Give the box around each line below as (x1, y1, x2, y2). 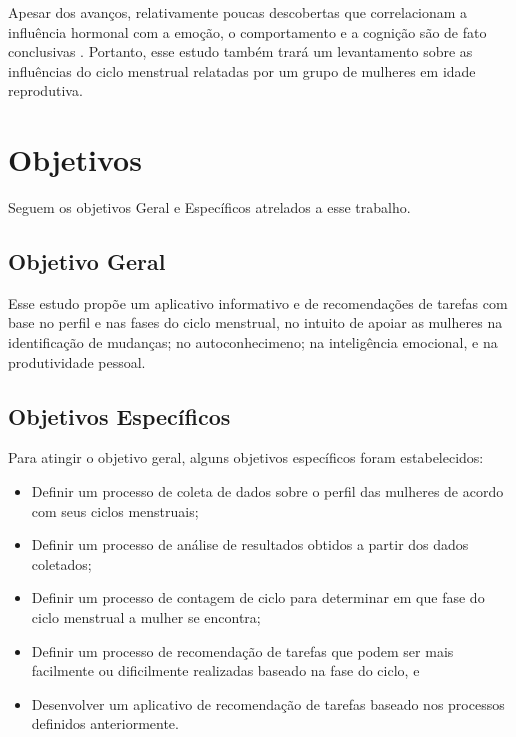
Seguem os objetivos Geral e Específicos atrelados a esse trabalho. (8, 197, 411, 218)
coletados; (31, 553, 92, 574)
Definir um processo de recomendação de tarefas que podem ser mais (31, 640, 454, 661)
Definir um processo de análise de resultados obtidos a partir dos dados (31, 534, 469, 555)
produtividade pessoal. (8, 351, 146, 372)
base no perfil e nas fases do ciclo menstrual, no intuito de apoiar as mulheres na (8, 312, 503, 333)
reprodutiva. (8, 80, 83, 101)
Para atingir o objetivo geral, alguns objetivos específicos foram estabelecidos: (8, 447, 484, 468)
